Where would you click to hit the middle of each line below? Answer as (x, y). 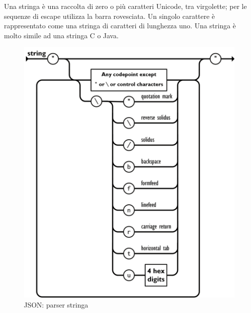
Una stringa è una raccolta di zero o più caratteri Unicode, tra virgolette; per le (125, 6)
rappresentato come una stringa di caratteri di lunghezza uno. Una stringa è (120, 26)
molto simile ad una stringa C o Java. (61, 35)
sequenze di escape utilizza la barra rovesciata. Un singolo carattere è (110, 16)
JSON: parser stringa (56, 304)
